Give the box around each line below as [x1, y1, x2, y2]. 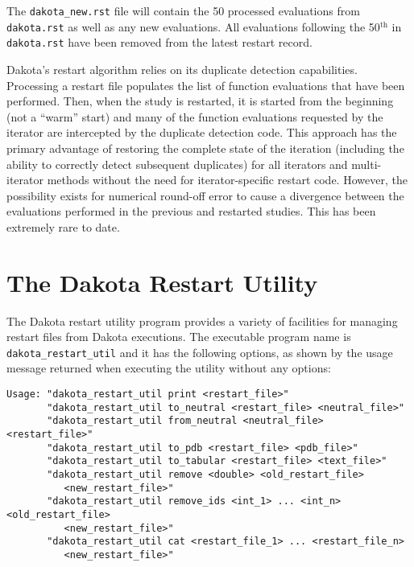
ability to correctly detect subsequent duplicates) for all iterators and [6, 155, 348, 172]
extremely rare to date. [6, 218, 120, 235]
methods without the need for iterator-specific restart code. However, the [47, 171, 408, 188]
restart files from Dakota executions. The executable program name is [6, 328, 351, 345]
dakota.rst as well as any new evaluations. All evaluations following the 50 [6, 18, 380, 35]
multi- [351, 155, 382, 172]
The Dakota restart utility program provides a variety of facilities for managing [6, 312, 398, 329]
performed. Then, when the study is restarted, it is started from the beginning [6, 92, 394, 109]
